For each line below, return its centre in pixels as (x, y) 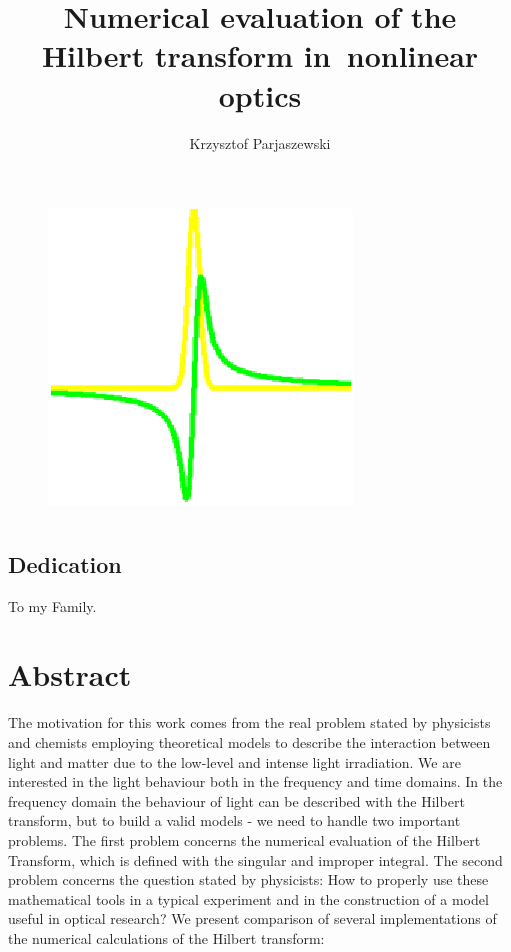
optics (260, 94)
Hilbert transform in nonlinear (260, 55)
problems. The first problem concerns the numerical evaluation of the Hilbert (244, 839)
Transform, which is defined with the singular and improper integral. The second (255, 859)
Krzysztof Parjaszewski (260, 142)
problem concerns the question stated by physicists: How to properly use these (248, 879)
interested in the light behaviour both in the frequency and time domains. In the (255, 781)
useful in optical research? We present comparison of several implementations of (252, 918)
